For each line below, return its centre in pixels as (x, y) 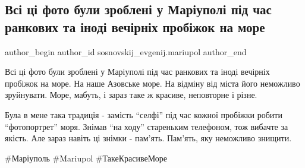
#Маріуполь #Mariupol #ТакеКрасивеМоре (86, 158)
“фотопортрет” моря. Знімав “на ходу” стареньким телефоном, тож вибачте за (147, 126)
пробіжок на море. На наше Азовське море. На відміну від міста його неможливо (152, 83)
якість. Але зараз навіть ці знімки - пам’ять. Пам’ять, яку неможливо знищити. (148, 138)
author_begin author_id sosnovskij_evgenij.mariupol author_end (126, 51)
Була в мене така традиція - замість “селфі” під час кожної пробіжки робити (144, 114)
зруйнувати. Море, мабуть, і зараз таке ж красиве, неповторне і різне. (131, 95)
